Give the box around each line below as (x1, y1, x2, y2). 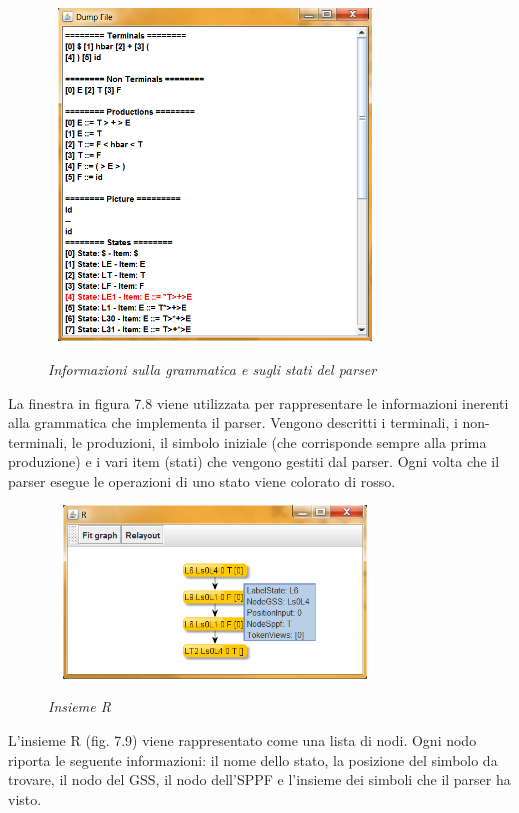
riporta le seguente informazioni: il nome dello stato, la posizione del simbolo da (8, 749, 498, 770)
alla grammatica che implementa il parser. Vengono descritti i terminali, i (8, 412, 458, 433)
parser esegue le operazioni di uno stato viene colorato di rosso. (8, 470, 396, 491)
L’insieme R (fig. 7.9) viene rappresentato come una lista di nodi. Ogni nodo (8, 730, 477, 750)
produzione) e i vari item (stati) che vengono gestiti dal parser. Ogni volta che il (8, 451, 500, 472)
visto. (8, 788, 42, 809)
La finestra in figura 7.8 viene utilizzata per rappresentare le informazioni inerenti (8, 392, 509, 413)
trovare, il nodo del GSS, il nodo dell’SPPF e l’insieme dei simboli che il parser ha (8, 769, 511, 790)
